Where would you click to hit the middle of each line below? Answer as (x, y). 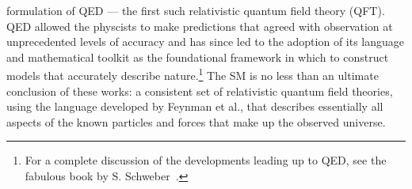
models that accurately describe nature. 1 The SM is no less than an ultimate (193, 74)
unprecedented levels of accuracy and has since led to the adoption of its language (206, 42)
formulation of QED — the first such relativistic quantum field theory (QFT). (196, 10)
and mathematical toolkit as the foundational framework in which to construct (198, 57)
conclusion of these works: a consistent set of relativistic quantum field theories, (200, 91)
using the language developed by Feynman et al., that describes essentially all (195, 106)
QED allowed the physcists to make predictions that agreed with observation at (200, 26)
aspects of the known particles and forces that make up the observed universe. (196, 121)
